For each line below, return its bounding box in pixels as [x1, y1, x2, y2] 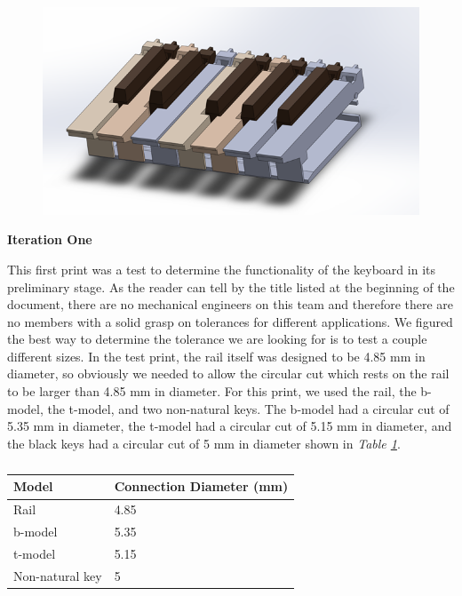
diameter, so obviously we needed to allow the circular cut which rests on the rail [7, 364, 450, 383]
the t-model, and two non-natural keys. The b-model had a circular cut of [47, 399, 450, 417]
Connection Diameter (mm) [114, 477, 289, 496]
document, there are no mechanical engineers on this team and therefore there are [7, 295, 454, 314]
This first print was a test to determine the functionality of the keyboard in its [7, 259, 435, 278]
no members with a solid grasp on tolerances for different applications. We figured [7, 312, 453, 330]
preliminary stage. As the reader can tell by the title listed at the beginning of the [7, 277, 455, 296]
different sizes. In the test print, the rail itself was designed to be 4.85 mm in [7, 346, 426, 365]
